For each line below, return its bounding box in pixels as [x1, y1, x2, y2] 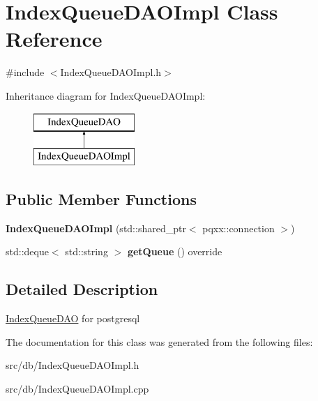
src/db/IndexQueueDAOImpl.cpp [6, 381, 149, 396]
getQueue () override [127, 244, 222, 259]
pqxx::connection [202, 220, 275, 235]
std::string [65, 244, 108, 259]
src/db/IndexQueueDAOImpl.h [6, 358, 139, 372]
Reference [6, 24, 103, 53]
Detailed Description [6, 278, 158, 300]
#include [6, 65, 45, 80]
